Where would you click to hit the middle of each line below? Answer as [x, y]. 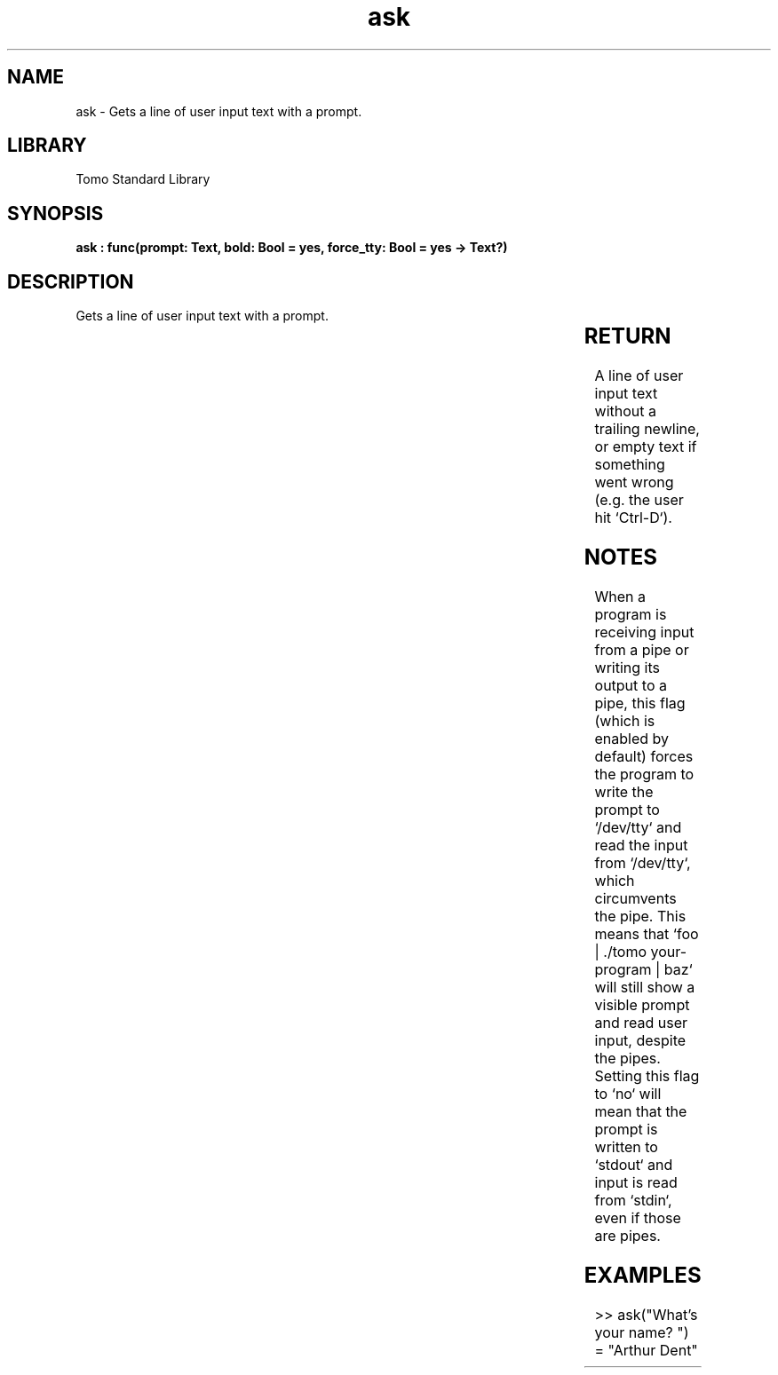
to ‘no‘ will [628, 1093]
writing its [627, 667]
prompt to [627, 809]
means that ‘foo [647, 933]
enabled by [632, 738]
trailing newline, [647, 429]
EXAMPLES [643, 1275]
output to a [631, 685]
